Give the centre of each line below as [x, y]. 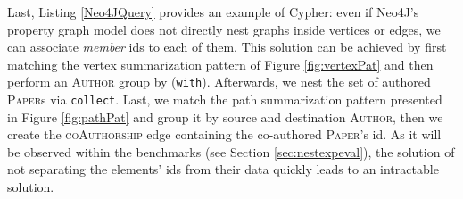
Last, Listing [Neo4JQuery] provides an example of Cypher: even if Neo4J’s [213, 12]
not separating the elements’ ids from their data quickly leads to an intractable [223, 169]
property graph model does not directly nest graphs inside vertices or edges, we [224, 29]
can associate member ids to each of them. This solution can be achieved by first [227, 47]
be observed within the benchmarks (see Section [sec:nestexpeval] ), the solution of [231, 151]
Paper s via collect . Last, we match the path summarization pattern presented [225, 99]
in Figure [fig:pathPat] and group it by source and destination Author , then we [225, 116]
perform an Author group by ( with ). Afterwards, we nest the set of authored [219, 82]
